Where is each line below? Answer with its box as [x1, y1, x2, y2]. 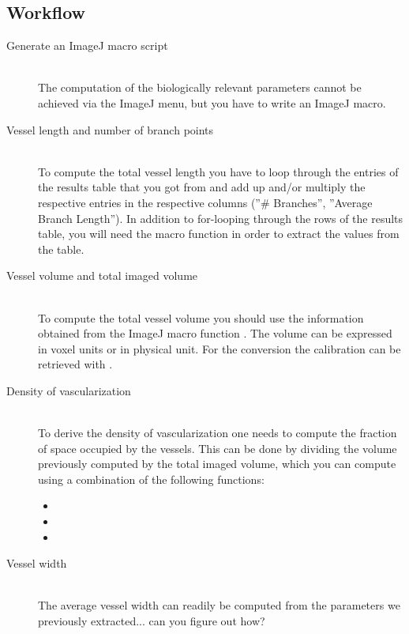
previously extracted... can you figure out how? [38, 613, 265, 629]
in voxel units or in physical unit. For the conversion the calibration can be [38, 340, 401, 357]
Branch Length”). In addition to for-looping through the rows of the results [38, 209, 403, 226]
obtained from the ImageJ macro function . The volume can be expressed [38, 325, 392, 342]
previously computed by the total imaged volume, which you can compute [38, 455, 396, 472]
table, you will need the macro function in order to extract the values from [38, 225, 400, 242]
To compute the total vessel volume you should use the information [38, 309, 364, 326]
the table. [38, 240, 84, 257]
